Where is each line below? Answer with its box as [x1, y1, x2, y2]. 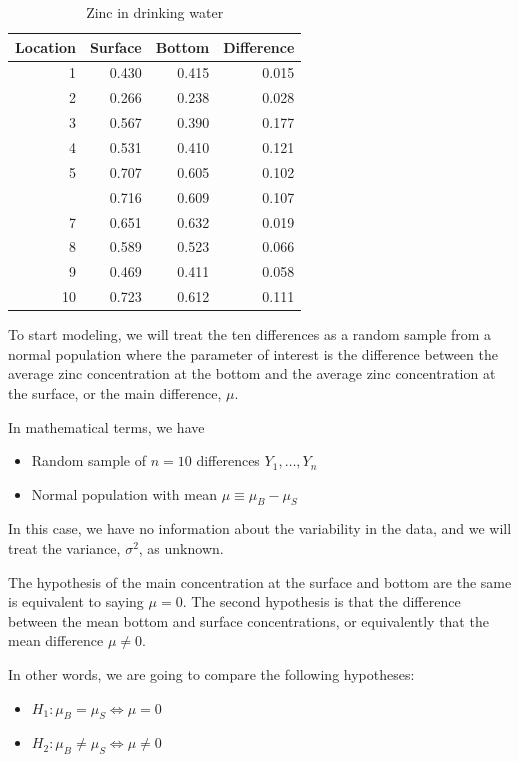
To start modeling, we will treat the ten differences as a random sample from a [8, 324, 492, 345]
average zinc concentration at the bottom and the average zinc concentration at [8, 363, 496, 384]
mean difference [8, 630, 104, 651]
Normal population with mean [31, 483, 217, 504]
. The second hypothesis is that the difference [182, 591, 461, 612]
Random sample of [31, 450, 147, 471]
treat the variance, [8, 538, 121, 559]
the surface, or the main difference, [8, 382, 222, 403]
